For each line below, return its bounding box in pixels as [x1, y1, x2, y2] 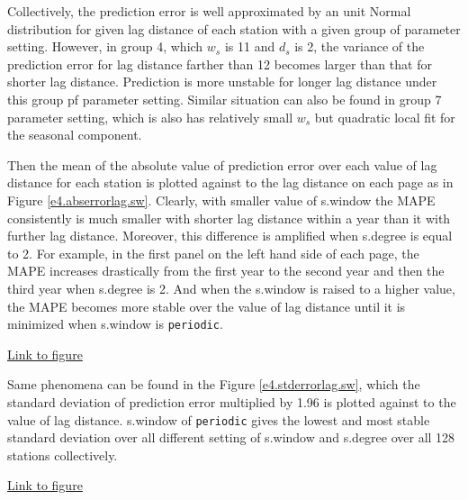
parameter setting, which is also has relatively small [7, 107, 293, 126]
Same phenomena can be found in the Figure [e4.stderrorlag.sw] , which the [7, 375, 420, 394]
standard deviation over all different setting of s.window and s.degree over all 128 [7, 428, 455, 447]
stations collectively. [7, 445, 118, 464]
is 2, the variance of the [294, 37, 425, 56]
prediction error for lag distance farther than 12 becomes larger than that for [7, 54, 432, 73]
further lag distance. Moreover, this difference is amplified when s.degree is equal [7, 226, 453, 245]
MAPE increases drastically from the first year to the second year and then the [7, 261, 445, 280]
